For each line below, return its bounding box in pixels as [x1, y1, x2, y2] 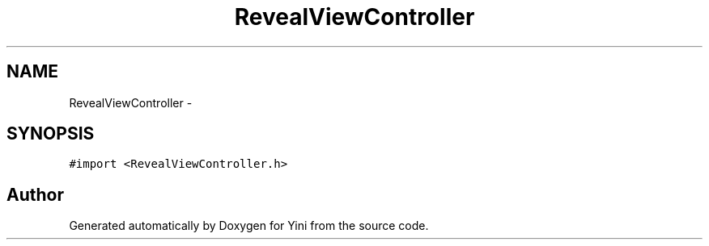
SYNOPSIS [6, 123, 95, 144]
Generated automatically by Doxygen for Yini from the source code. [69, 219, 429, 233]
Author [6, 184, 64, 205]
